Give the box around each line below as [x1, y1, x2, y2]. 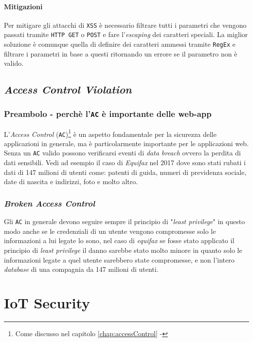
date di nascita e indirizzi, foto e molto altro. [4, 176, 138, 187]
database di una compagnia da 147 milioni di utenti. [4, 264, 159, 274]
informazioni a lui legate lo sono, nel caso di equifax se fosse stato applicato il [4, 235, 235, 246]
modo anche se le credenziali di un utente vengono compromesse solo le [4, 226, 216, 236]
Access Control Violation [4, 82, 132, 97]
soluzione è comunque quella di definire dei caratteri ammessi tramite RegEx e [4, 39, 235, 49]
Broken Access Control [4, 197, 95, 209]
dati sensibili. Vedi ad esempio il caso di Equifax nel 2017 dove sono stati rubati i [4, 157, 246, 168]
